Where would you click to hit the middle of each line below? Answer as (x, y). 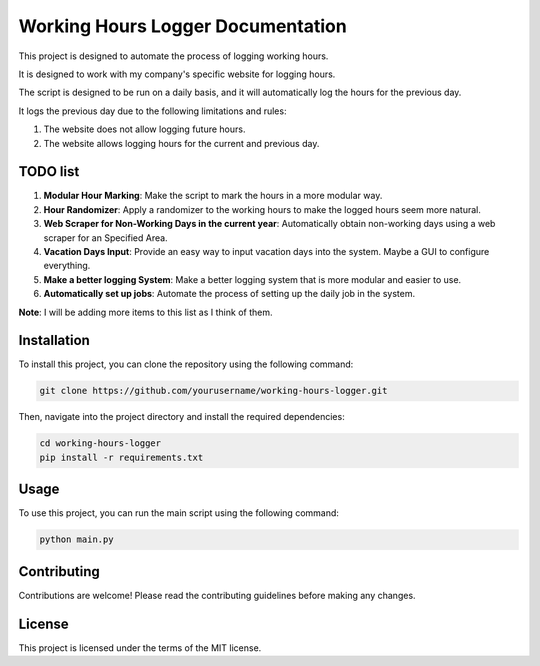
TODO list (49, 171)
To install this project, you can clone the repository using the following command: (186, 364)
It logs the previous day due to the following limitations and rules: (152, 111)
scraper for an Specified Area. (106, 237)
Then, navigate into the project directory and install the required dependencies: (181, 417)
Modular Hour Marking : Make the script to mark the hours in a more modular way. (213, 196)
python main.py (76, 539)
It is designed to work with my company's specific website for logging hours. (177, 74)
